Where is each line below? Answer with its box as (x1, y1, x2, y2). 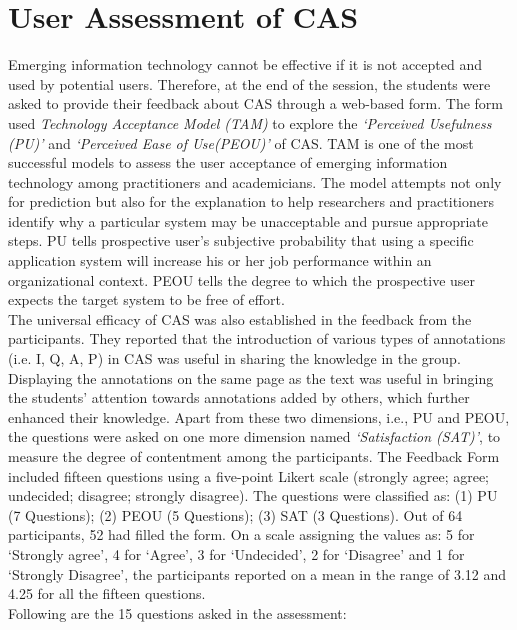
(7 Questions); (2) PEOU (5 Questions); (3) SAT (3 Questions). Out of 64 (8, 504, 463, 525)
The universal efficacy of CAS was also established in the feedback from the (8, 308, 472, 329)
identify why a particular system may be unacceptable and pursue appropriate (8, 210, 488, 231)
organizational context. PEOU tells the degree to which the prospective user (8, 269, 476, 290)
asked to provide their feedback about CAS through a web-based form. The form (8, 93, 504, 114)
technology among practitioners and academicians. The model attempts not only (8, 171, 502, 192)
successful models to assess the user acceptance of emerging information (8, 152, 448, 173)
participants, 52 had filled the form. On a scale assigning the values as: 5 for (8, 524, 475, 545)
